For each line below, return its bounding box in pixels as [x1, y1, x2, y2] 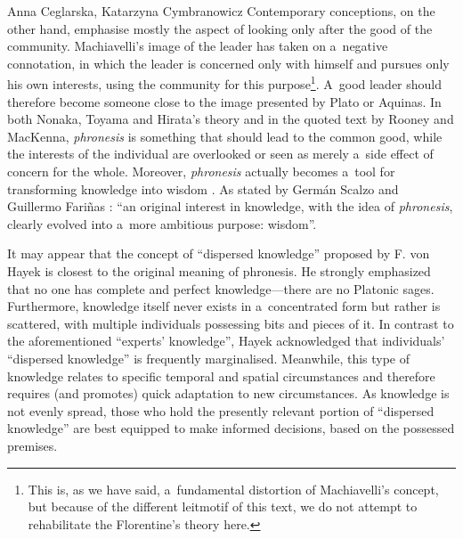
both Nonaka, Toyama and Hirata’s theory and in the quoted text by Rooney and [7, 110, 454, 128]
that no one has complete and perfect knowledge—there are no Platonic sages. [7, 279, 435, 298]
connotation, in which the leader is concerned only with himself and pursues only [7, 53, 450, 72]
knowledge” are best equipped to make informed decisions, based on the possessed [7, 419, 455, 437]
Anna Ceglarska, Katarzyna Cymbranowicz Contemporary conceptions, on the [7, 2, 435, 20]
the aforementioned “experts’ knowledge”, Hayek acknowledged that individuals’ [7, 331, 445, 350]
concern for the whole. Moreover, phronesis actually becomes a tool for [7, 162, 395, 180]
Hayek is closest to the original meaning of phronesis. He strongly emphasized [7, 261, 431, 280]
